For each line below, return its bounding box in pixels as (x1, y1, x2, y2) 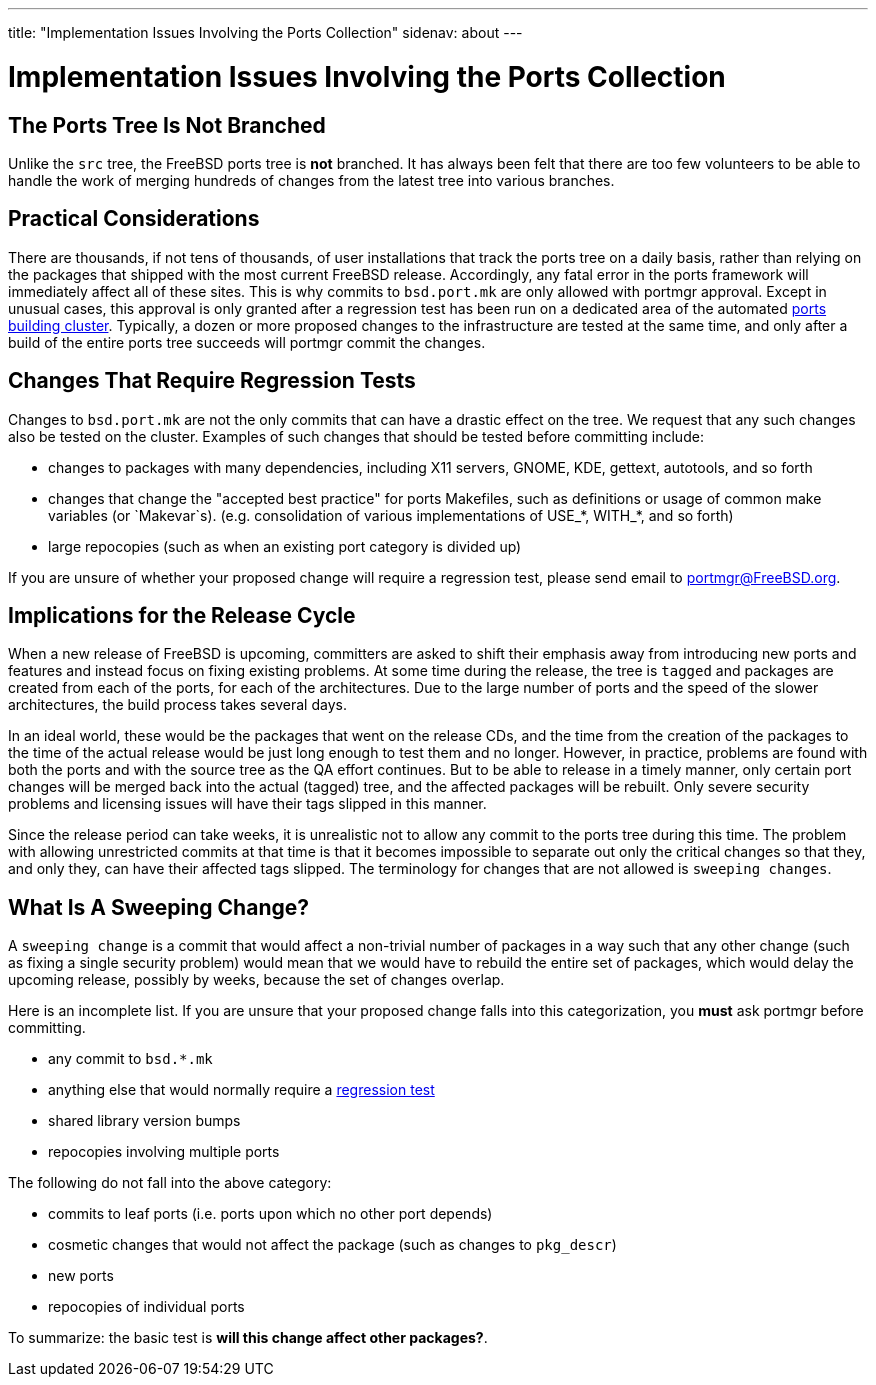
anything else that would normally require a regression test (48, 1081, 435, 1099)
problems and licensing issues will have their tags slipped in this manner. (8, 795, 487, 813)
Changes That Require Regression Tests (8, 368, 416, 394)
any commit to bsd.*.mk (48, 1050, 213, 1068)
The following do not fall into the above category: (8, 1174, 332, 1192)
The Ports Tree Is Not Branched (8, 112, 326, 138)
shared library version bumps (48, 1112, 241, 1130)
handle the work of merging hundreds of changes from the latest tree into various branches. (8, 171, 615, 189)
